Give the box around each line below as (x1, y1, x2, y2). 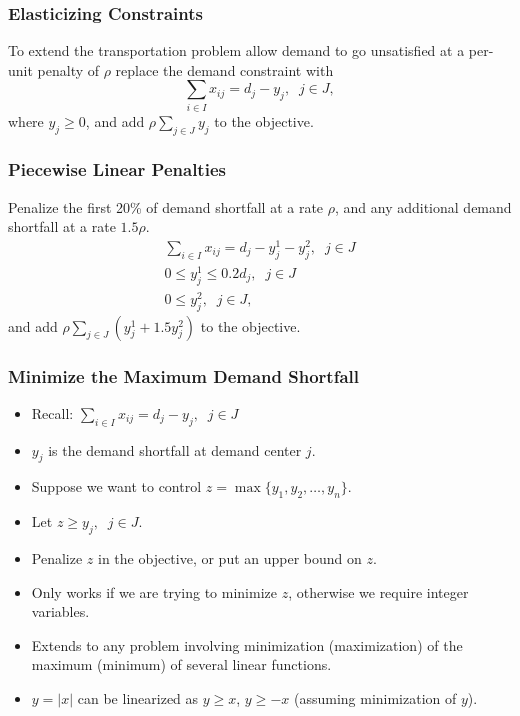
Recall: (31, 402, 74, 423)
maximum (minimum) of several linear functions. (31, 654, 332, 675)
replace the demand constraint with (115, 59, 334, 80)
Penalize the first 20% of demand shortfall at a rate (8, 196, 324, 217)
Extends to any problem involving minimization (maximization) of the (31, 634, 463, 655)
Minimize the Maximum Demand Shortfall (8, 363, 359, 388)
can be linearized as (77, 688, 199, 709)
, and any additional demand (334, 196, 512, 217)
